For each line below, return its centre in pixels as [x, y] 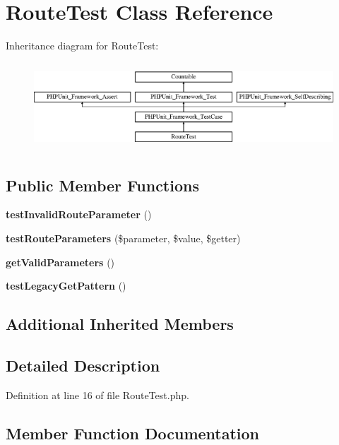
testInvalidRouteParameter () [79, 214]
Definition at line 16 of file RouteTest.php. [97, 394]
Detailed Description [83, 365]
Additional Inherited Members [120, 324]
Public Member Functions [102, 185]
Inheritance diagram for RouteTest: [82, 46]
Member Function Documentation [133, 433]
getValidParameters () [60, 262]
